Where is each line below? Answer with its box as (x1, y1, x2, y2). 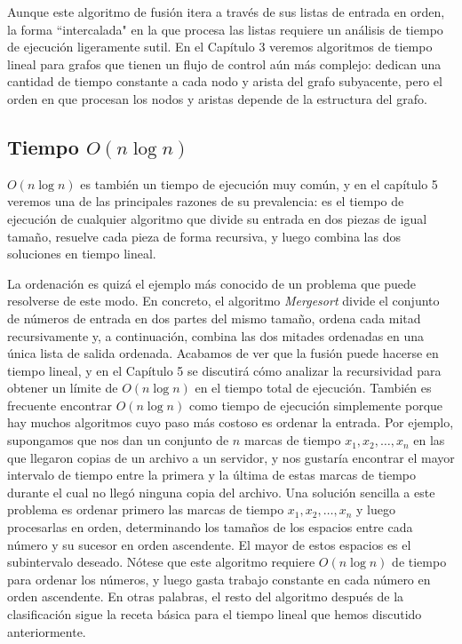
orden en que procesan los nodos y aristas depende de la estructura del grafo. (7, 89, 427, 107)
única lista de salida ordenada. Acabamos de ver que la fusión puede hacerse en (7, 344, 439, 362)
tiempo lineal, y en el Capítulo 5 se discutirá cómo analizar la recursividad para (7, 361, 442, 379)
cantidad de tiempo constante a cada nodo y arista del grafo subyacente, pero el (7, 72, 442, 91)
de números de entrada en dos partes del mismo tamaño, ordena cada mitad (7, 308, 421, 327)
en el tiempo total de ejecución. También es (195, 378, 432, 397)
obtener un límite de (7, 378, 118, 397)
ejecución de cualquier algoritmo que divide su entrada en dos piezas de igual (7, 209, 427, 227)
